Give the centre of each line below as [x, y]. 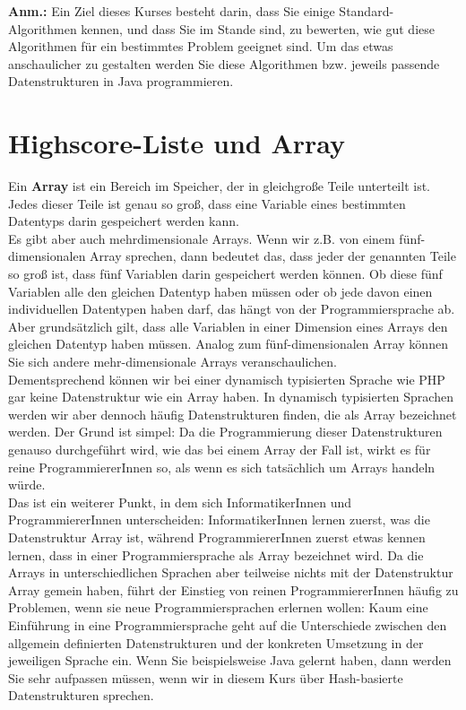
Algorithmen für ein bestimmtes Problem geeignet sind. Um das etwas [201, 46]
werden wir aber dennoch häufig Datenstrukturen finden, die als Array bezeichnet [233, 414]
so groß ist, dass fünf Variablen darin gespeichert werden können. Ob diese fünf [225, 274]
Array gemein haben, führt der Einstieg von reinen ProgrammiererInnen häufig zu [233, 589]
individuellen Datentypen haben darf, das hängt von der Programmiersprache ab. [232, 309]
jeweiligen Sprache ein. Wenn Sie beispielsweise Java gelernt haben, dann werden [230, 660]
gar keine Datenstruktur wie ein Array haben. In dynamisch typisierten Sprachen [231, 397]
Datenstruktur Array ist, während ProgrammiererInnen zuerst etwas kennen [217, 537]
